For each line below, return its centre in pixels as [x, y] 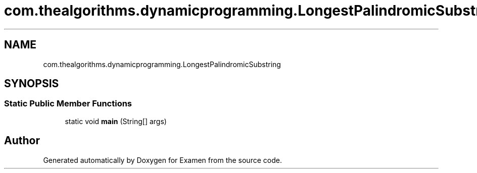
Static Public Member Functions [68, 104]
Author [22, 141]
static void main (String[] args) [116, 121]
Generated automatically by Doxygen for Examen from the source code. [162, 160]
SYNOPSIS [32, 84]
